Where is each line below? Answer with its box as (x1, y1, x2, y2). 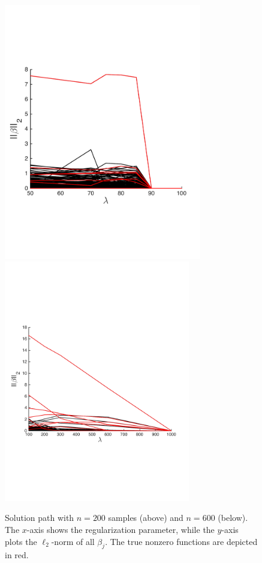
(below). (218, 511, 248, 524)
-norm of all (51, 535, 95, 547)
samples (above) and (108, 511, 183, 524)
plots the (5, 535, 37, 547)
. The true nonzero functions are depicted (105, 535, 258, 547)
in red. (5, 549, 29, 561)
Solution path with (5, 511, 74, 524)
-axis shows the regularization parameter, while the (26, 523, 215, 535)
